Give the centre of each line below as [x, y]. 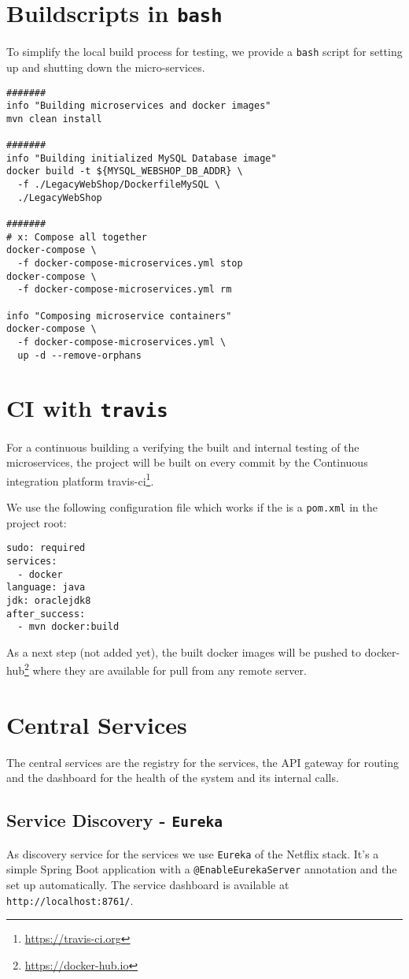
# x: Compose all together [77, 237]
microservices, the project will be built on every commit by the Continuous [187, 462]
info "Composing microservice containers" [119, 316]
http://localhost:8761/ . [70, 900]
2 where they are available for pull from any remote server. [165, 669]
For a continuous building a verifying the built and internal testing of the [183, 447]
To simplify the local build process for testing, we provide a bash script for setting [204, 52]
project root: [37, 522]
